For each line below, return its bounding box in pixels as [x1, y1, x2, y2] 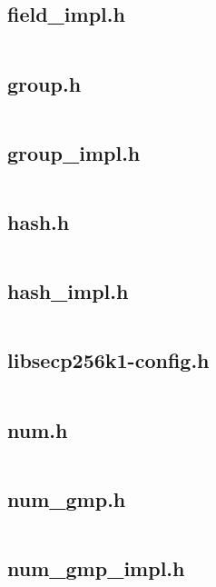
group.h [7, 69, 82, 97]
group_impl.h [7, 138, 141, 166]
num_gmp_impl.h [7, 554, 185, 582]
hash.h [7, 208, 70, 235]
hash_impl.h [7, 277, 129, 305]
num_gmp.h [7, 484, 126, 512]
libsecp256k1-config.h [7, 346, 210, 374]
